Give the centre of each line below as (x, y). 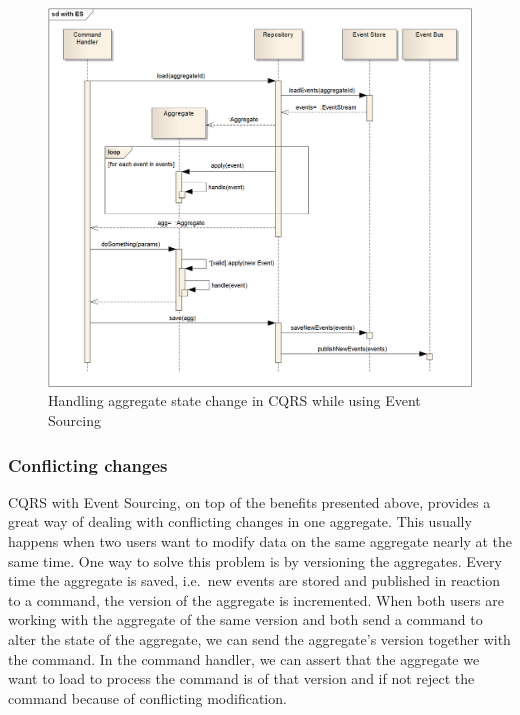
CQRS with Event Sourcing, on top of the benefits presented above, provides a (249, 501)
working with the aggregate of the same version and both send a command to (245, 619)
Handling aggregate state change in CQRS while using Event (234, 400)
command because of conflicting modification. (147, 697)
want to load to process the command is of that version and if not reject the (241, 678)
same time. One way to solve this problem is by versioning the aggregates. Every (255, 560)
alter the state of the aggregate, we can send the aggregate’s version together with (259, 639)
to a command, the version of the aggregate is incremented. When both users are (256, 599)
